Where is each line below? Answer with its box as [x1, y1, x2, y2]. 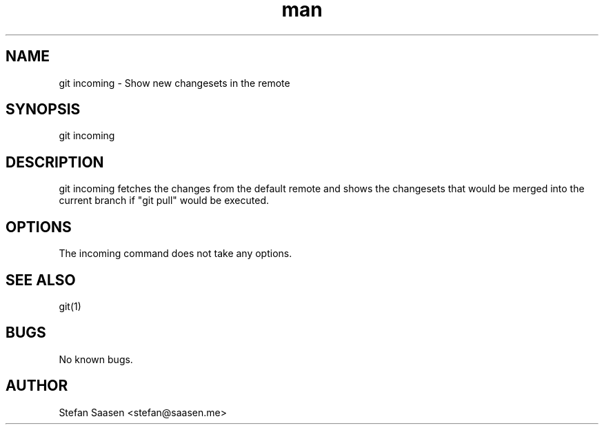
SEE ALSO [6, 271, 76, 289]
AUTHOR [6, 377, 68, 395]
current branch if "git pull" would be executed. [59, 194, 270, 207]
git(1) [59, 300, 81, 312]
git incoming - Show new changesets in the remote [59, 76, 290, 89]
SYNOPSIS [6, 101, 81, 119]
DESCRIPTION [6, 153, 104, 171]
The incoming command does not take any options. [59, 247, 292, 260]
